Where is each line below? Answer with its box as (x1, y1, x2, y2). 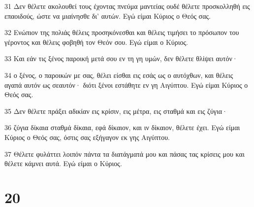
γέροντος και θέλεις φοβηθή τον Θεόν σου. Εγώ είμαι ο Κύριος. (4, 36, 188, 47)
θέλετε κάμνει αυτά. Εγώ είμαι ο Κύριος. (4, 158, 122, 169)
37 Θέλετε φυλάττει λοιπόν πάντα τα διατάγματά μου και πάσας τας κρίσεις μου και (4, 148, 245, 159)
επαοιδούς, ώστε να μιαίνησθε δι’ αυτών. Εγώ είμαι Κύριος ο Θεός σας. (4, 10, 211, 21)
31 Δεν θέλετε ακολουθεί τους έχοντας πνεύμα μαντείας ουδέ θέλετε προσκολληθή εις (4, 1, 250, 11)
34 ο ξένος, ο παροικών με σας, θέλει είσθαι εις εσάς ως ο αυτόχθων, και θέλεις (4, 69, 233, 80)
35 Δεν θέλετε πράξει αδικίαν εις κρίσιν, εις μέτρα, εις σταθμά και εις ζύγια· (4, 105, 228, 116)
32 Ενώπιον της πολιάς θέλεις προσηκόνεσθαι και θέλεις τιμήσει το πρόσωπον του (4, 27, 239, 37)
